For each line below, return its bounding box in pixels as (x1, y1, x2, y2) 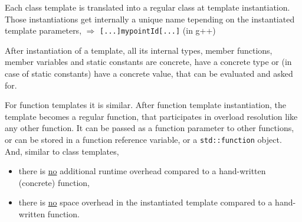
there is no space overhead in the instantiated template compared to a (18, 196, 273, 208)
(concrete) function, (18, 176, 90, 188)
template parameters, (5, 24, 82, 37)
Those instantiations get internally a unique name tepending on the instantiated (5, 12, 295, 25)
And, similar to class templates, (5, 145, 119, 157)
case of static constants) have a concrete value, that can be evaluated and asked (5, 67, 293, 80)
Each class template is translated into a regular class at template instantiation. (5, 1, 290, 13)
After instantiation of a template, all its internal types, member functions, (5, 44, 273, 56)
